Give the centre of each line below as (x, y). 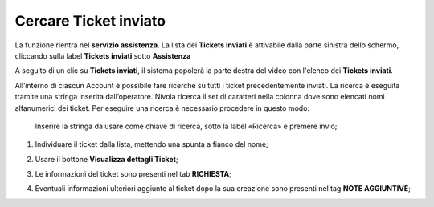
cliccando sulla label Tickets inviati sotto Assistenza (103, 55)
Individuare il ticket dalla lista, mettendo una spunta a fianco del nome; (151, 144)
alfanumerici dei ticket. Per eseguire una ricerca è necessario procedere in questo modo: (162, 108)
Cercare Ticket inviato (90, 21)
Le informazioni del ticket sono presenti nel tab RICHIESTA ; (133, 174)
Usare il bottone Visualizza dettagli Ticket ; (106, 159)
